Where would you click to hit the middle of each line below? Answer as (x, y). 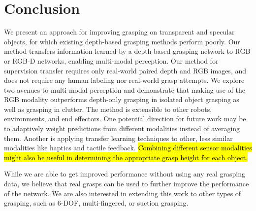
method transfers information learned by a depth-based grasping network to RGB (127, 51)
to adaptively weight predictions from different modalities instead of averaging (122, 128)
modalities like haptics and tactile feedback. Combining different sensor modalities (128, 148)
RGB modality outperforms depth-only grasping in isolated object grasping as (122, 99)
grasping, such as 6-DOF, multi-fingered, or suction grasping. (96, 203)
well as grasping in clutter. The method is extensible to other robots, (108, 109)
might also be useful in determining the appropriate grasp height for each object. (126, 157)
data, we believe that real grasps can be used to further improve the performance (127, 184)
